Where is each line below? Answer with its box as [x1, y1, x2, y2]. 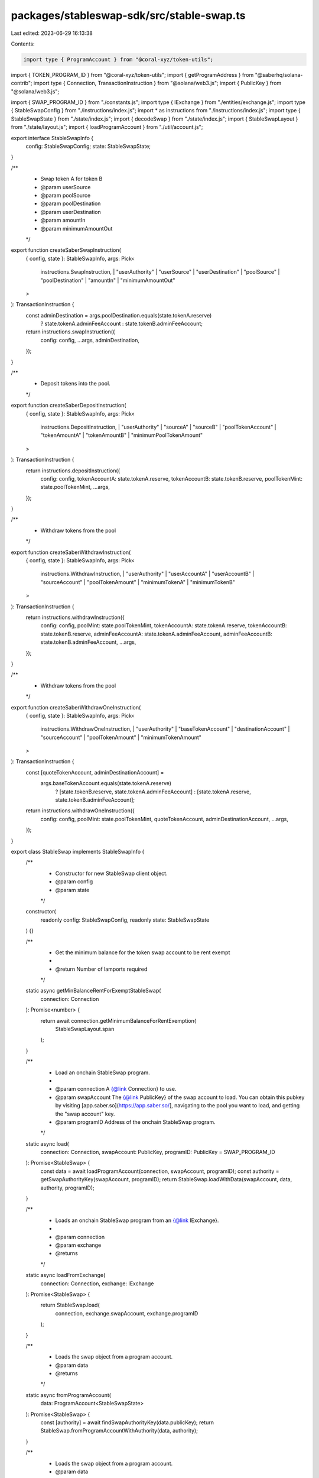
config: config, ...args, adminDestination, [40, 336, 140, 343]
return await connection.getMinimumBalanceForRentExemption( [40, 1017, 197, 1024]
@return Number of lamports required [55, 965, 148, 973]
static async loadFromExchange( [25, 1272, 106, 1279]
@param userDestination [40, 208, 102, 215]
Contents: [11, 40, 35, 47]
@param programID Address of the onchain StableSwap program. [55, 1118, 216, 1126]
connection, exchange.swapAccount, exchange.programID [55, 1310, 198, 1317]
